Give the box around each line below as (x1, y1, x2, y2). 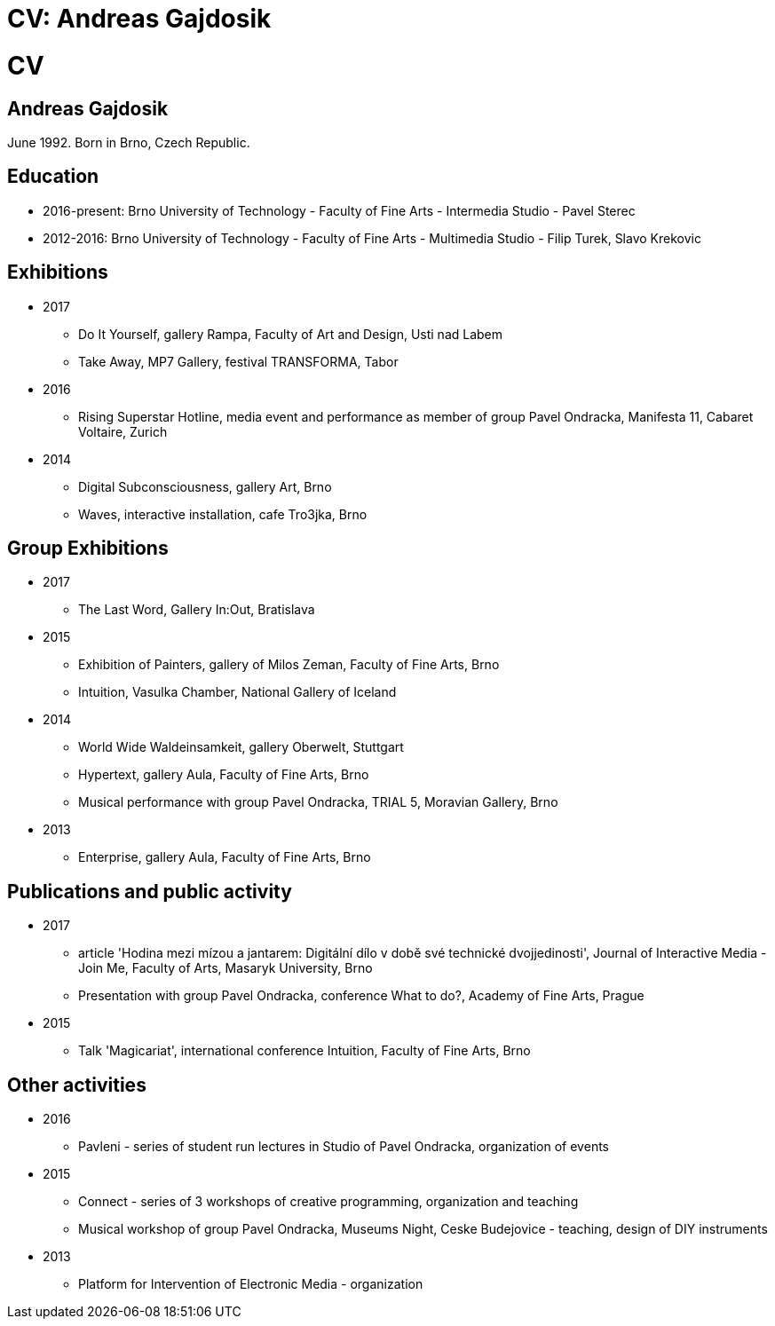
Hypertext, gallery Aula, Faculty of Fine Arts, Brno (78, 767, 369, 783)
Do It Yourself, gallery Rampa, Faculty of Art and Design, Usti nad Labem (78, 326, 503, 342)
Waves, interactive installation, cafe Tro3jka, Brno (78, 506, 368, 522)
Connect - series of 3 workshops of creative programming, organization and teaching (78, 1194, 579, 1210)
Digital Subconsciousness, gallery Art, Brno (78, 478, 332, 494)
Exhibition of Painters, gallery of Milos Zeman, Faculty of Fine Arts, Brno (78, 657, 500, 673)
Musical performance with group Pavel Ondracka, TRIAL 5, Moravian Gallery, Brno (78, 794, 558, 810)
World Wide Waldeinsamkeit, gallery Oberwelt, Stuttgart (78, 739, 404, 755)
